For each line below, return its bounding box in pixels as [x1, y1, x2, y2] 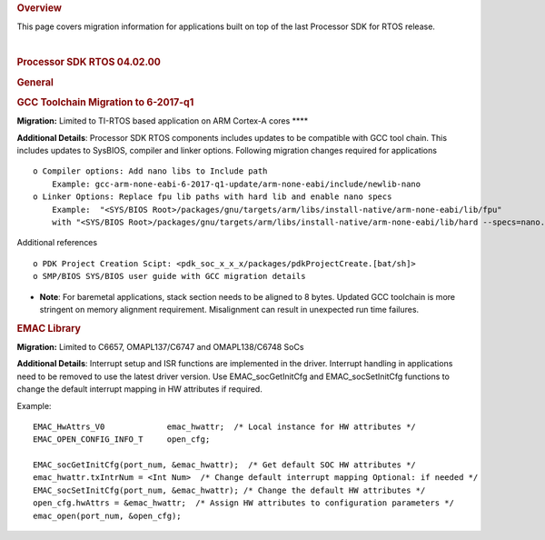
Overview [16, 2, 63, 14]
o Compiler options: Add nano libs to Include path [33, 166, 268, 176]
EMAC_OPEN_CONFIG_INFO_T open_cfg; [33, 435, 211, 445]
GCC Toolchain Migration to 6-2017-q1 [16, 95, 194, 108]
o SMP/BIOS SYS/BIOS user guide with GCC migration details [33, 271, 306, 282]
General [16, 75, 54, 88]
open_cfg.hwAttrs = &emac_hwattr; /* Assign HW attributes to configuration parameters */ [33, 498, 454, 508]
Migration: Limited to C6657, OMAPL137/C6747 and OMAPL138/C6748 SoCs [16, 341, 304, 352]
